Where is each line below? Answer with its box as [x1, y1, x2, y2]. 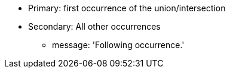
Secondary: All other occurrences [28, 21, 161, 31]
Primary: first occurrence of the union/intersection [28, 3, 226, 13]
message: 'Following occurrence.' [52, 40, 185, 50]
